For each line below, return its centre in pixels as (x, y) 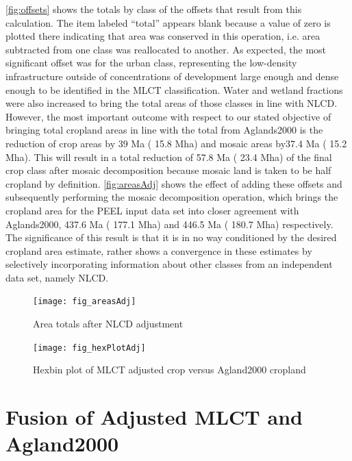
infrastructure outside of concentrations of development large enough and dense (172, 76)
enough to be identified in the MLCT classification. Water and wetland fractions (174, 89)
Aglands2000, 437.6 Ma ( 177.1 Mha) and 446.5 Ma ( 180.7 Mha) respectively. (169, 224)
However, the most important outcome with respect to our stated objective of (168, 116)
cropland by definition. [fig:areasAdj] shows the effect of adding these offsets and (174, 183)
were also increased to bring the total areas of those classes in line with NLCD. (172, 103)
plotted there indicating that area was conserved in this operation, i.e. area (163, 36)
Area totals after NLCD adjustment (108, 324)
